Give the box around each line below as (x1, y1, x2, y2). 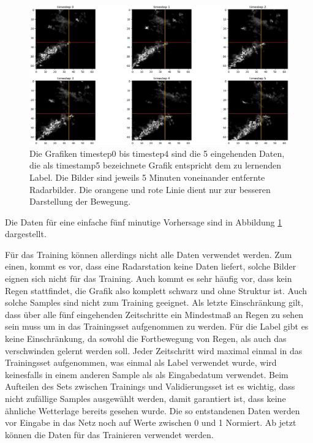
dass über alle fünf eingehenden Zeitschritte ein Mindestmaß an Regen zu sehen (5, 308, 304, 320)
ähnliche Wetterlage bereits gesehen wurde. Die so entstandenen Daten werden (5, 404, 300, 417)
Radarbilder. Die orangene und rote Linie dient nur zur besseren (29, 183, 271, 195)
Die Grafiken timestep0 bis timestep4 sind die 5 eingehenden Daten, (29, 146, 285, 159)
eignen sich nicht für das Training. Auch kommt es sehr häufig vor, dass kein (5, 272, 292, 285)
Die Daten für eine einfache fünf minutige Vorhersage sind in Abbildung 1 (5, 215, 282, 228)
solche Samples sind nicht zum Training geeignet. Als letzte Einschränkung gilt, (5, 296, 304, 309)
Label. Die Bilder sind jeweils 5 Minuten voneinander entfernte (29, 170, 265, 183)
